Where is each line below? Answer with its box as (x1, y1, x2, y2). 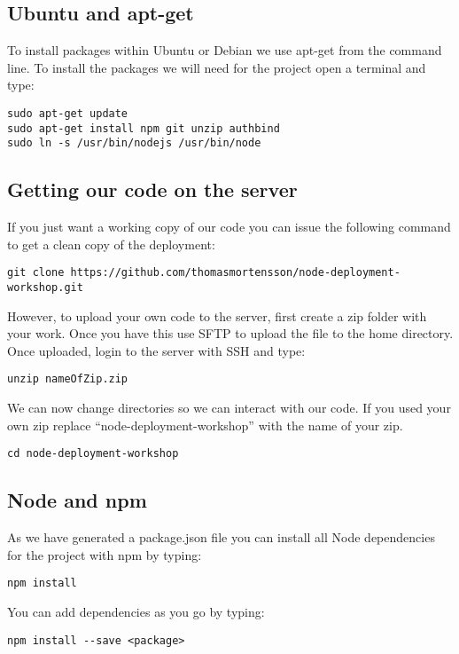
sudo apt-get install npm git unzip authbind (7, 122, 280, 135)
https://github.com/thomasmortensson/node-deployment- (70, 266, 401, 280)
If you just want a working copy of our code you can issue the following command (7, 217, 451, 236)
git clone (7, 266, 65, 280)
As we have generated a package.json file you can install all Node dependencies (7, 528, 435, 547)
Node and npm (7, 486, 147, 514)
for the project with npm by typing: (7, 545, 202, 563)
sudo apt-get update (7, 106, 128, 120)
